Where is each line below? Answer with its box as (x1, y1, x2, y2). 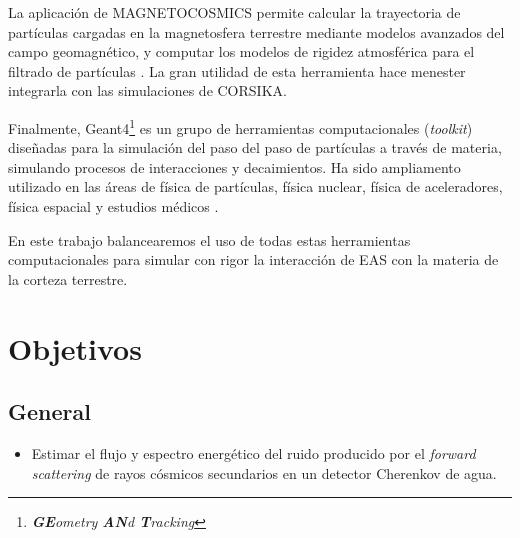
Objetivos (8, 327, 142, 368)
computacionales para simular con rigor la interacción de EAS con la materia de (8, 249, 499, 270)
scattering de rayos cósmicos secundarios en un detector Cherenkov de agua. (31, 462, 497, 483)
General (8, 396, 91, 427)
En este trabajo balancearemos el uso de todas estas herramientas (8, 229, 411, 250)
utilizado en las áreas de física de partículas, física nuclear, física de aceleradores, (8, 176, 503, 197)
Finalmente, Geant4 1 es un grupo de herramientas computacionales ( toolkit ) (8, 114, 473, 138)
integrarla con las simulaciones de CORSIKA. (8, 80, 287, 101)
